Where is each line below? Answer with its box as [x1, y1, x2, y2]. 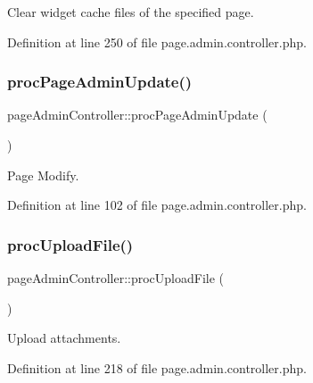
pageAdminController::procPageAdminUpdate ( [7, 105, 268, 124]
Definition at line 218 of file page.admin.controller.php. [7, 358, 307, 377]
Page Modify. [7, 165, 79, 184]
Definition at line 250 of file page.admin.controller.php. [7, 32, 307, 51]
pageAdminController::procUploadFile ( [7, 269, 225, 287]
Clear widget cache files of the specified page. [7, 3, 254, 21]
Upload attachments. [7, 329, 121, 347]
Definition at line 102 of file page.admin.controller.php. [7, 196, 307, 214]
